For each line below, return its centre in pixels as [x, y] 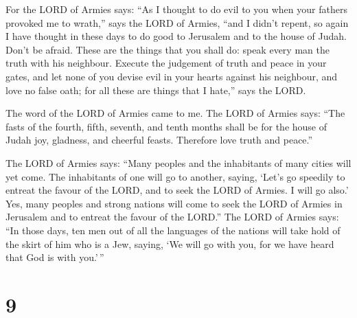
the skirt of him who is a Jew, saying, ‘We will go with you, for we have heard [170, 243]
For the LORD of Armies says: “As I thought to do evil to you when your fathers [176, 9]
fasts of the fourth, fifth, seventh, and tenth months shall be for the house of [166, 126]
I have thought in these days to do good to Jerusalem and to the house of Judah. [176, 36]
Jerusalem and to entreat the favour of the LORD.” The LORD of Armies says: [172, 217]
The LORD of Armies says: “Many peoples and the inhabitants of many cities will [178, 162]
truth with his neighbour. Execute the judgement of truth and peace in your [166, 63]
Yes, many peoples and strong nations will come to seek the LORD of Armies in [174, 203]
